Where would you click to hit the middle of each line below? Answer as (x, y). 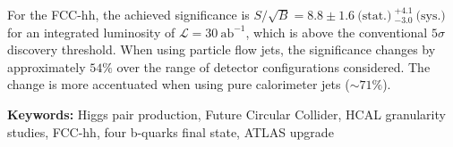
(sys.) (431, 16)
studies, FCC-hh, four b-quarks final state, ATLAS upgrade (171, 131)
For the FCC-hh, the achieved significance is (128, 14)
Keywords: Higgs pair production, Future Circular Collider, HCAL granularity (226, 114)
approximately (47, 66)
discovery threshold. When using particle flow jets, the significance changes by (222, 49)
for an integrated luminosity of (91, 32)
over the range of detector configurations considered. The (274, 66)
